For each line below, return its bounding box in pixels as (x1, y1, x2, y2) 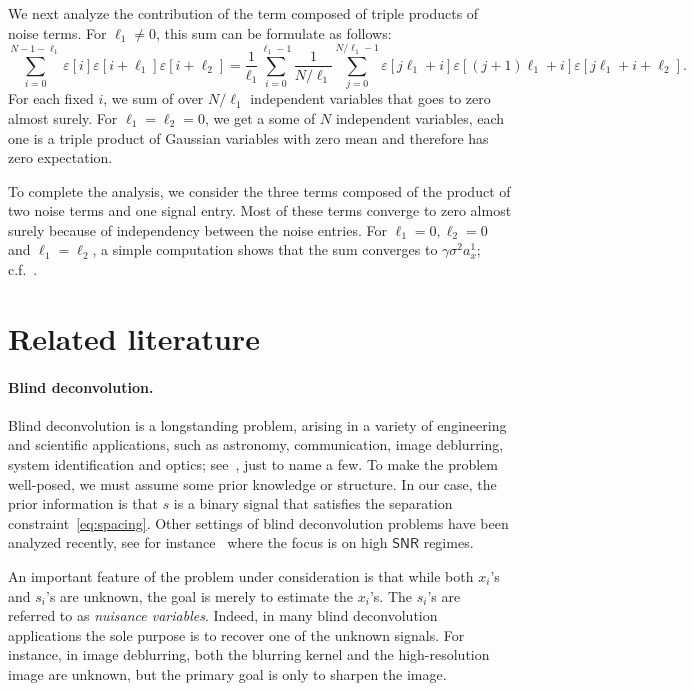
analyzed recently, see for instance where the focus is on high (8, 532, 388, 553)
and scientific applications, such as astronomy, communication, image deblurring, (8, 434, 504, 455)
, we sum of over (103, 88, 204, 109)
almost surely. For (8, 107, 118, 128)
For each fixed (8, 88, 94, 109)
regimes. (423, 532, 474, 553)
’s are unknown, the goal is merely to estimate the (45, 585, 354, 606)
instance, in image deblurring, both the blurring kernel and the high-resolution (8, 644, 490, 665)
